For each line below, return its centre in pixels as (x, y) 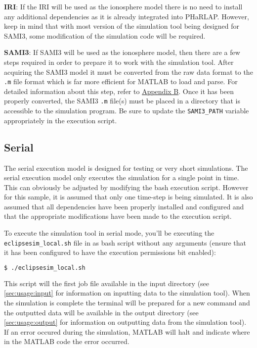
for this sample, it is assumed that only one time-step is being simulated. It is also (128, 197)
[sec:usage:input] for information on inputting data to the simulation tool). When (127, 293)
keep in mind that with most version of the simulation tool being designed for (122, 26)
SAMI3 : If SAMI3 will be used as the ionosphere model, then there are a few (122, 52)
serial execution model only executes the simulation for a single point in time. (122, 177)
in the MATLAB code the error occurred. (67, 341)
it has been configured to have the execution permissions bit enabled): (110, 252)
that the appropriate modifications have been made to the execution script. (118, 216)
